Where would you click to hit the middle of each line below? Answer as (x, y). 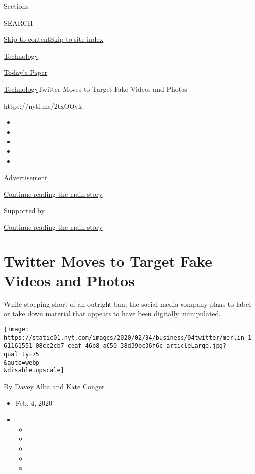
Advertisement (26, 177)
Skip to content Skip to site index (54, 39)
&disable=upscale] (34, 371)
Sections (16, 6)
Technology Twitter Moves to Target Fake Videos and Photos (96, 89)
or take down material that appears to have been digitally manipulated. (112, 313)
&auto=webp (22, 362)
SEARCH (18, 22)
